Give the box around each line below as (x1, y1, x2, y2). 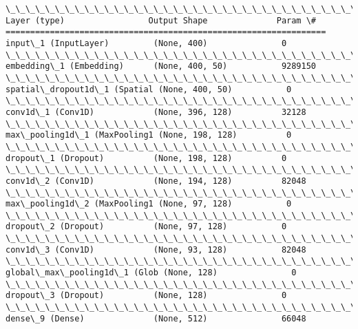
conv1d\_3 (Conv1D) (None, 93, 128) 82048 (6, 244, 306, 255)
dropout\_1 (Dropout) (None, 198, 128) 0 (6, 153, 287, 163)
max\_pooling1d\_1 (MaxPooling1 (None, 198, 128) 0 (6, 130, 292, 140)
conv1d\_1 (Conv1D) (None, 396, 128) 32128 (6, 107, 306, 117)
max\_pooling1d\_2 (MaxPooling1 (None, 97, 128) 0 (6, 199, 292, 209)
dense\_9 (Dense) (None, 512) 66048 (6, 313, 306, 323)
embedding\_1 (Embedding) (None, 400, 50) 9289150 (6, 61, 317, 72)
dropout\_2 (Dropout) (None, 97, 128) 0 (6, 222, 287, 232)
